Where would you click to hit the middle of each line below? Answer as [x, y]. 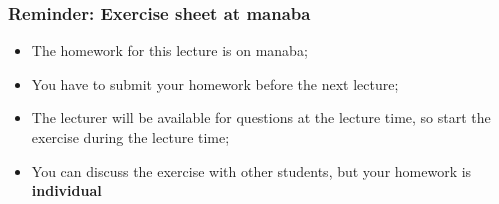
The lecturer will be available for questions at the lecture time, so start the [261, 117]
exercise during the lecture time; [130, 137]
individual [66, 190]
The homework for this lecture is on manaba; [169, 50]
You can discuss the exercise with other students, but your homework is [251, 170]
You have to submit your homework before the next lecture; [215, 83]
